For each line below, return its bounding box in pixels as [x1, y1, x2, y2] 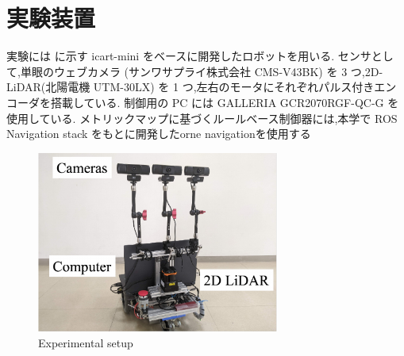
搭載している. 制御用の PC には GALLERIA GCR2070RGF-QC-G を [50, 94, 399, 110]
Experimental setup [38, 334, 133, 350]
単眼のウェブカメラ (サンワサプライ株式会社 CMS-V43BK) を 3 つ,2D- [20, 63, 383, 79]
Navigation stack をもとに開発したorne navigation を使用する [6, 125, 311, 142]
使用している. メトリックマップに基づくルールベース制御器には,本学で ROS [6, 109, 398, 126]
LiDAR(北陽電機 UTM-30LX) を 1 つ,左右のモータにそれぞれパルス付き [6, 78, 375, 95]
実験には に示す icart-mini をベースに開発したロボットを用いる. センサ [6, 48, 371, 64]
